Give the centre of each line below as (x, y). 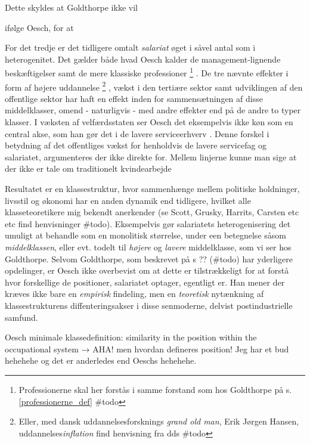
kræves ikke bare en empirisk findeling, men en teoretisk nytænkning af (134, 294)
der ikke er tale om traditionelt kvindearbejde (88, 168)
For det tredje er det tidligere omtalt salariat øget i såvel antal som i (130, 47)
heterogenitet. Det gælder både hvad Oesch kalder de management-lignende (143, 59)
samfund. (21, 317)
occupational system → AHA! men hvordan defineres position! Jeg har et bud (147, 348)
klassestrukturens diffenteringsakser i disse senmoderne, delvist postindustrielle (149, 305)
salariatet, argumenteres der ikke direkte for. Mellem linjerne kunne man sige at (151, 157)
